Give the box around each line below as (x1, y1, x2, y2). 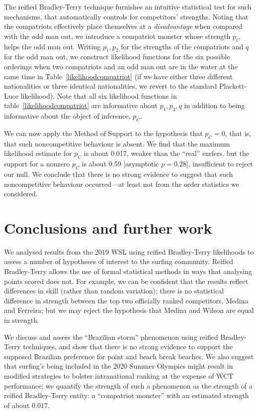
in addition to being (184, 100, 245, 111)
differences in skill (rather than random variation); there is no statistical (4, 285, 224, 296)
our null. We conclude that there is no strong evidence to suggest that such (4, 168, 233, 179)
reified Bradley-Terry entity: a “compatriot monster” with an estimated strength (4, 390, 249, 401)
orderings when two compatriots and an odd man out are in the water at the (4, 61, 238, 71)
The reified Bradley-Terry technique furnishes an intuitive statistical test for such (4, 1, 252, 11)
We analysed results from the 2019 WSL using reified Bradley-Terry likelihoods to (4, 246, 254, 257)
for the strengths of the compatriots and (121, 41, 244, 51)
